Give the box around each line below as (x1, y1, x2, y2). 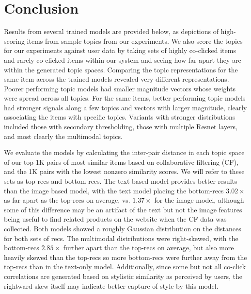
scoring (4, 35, 25, 46)
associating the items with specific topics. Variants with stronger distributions (4, 112, 235, 122)
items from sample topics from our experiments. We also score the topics (27, 35, 243, 46)
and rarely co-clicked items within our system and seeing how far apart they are (4, 54, 241, 65)
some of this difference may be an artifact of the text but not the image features (4, 204, 242, 214)
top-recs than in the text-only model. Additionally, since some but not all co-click (4, 261, 246, 272)
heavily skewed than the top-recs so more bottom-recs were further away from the (4, 252, 247, 262)
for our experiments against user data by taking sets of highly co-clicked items (4, 45, 236, 55)
